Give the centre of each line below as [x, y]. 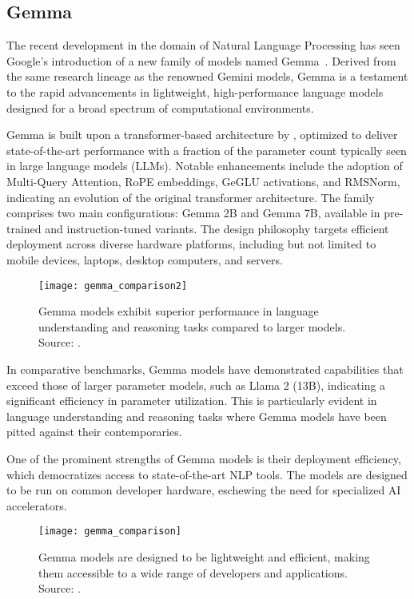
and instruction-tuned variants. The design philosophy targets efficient [217, 228]
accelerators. [37, 505]
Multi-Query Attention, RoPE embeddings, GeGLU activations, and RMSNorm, [203, 181]
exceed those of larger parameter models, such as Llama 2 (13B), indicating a [196, 385]
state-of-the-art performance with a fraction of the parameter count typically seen [207, 150]
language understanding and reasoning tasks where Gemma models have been [197, 416]
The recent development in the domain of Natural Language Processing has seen [203, 45]
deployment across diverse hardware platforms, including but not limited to [191, 244]
